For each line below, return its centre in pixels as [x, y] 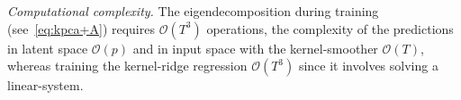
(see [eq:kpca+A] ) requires [81, 28]
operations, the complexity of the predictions [330, 28]
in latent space [48, 48]
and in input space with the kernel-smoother [255, 48]
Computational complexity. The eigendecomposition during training [193, 11]
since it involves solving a [368, 66]
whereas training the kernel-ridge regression [127, 66]
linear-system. [45, 85]
